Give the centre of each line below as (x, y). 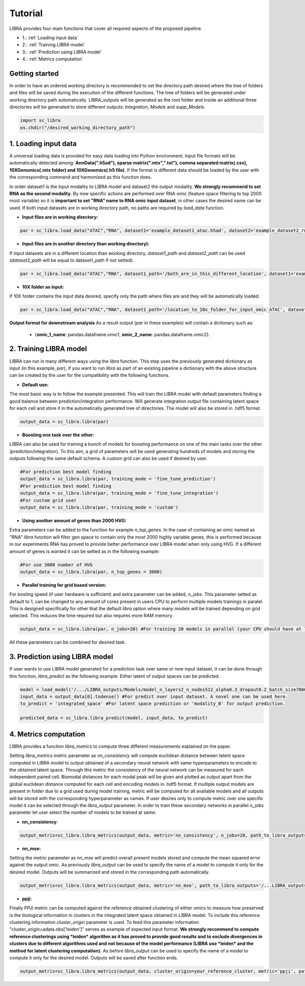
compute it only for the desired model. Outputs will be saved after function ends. (94, 958)
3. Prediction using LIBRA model (61, 657)
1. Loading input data (43, 144)
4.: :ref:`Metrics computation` (53, 59)
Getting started (34, 73)
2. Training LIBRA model (48, 349)
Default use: (35, 385)
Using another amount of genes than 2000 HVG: (74, 520)
